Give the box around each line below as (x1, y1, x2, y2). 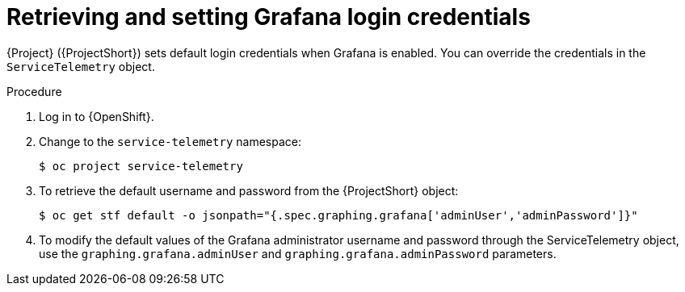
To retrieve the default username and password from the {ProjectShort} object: (39, 183, 459, 198)
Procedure (6, 84, 62, 98)
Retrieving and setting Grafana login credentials (6, 3, 531, 31)
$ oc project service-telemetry (39, 159, 243, 173)
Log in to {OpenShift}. (39, 109, 154, 123)
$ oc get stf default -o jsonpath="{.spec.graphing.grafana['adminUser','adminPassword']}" (39, 208, 638, 222)
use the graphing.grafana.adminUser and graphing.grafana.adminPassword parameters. (39, 246, 557, 261)
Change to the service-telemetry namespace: (39, 134, 302, 148)
